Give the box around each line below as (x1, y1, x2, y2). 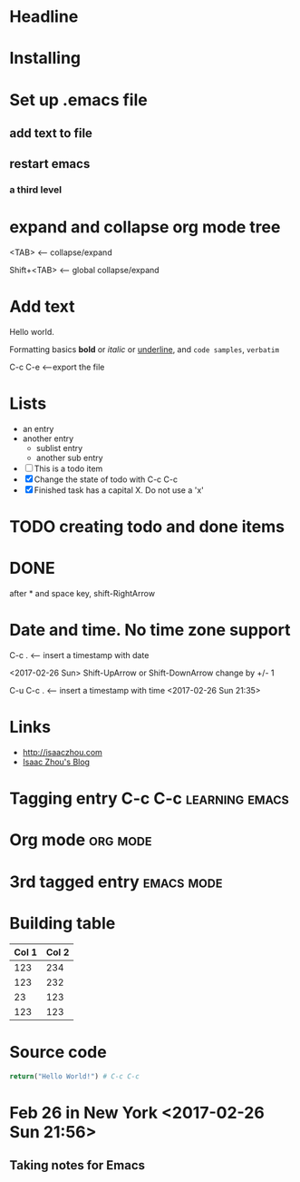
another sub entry (35, 452, 103, 464)
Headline (9, 6, 79, 27)
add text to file (9, 125, 93, 141)
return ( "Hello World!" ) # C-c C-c (9, 1071, 140, 1081)
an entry (22, 424, 54, 435)
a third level (9, 183, 63, 196)
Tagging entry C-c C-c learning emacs (9, 788, 290, 809)
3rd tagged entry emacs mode (9, 872, 223, 891)
